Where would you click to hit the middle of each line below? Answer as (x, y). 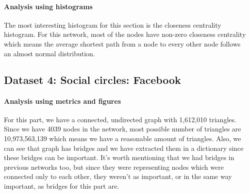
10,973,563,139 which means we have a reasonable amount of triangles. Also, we (123, 138)
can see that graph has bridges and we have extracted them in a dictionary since (124, 148)
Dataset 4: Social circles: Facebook (92, 79)
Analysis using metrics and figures (62, 101)
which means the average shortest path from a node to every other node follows (122, 43)
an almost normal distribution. (50, 53)
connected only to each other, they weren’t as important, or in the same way (118, 176)
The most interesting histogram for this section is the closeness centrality (113, 24)
